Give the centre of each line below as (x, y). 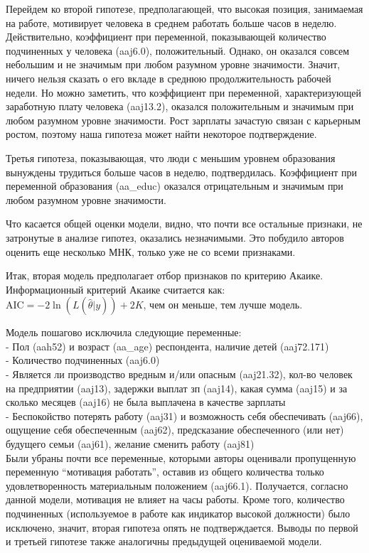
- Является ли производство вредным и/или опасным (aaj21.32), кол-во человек (179, 374)
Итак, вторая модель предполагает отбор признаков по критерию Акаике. (165, 275)
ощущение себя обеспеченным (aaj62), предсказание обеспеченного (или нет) (175, 430)
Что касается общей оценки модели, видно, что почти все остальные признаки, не (184, 224)
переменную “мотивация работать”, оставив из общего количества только (165, 472)
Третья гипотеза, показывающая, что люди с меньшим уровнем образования (171, 157)
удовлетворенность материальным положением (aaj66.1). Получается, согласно (177, 485)
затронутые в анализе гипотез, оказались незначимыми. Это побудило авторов (175, 237)
